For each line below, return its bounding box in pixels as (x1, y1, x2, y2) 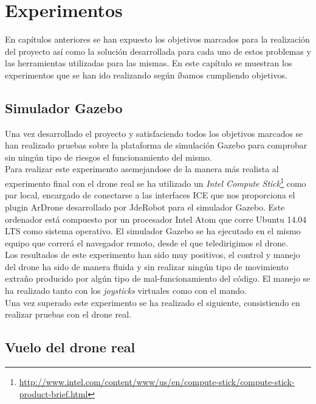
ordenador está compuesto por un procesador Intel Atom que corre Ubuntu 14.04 (5, 212, 307, 225)
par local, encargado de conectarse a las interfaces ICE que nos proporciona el (5, 189, 295, 201)
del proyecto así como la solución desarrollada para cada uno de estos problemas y (5, 44, 311, 57)
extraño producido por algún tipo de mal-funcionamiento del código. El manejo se (5, 272, 311, 285)
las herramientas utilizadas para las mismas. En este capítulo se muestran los (5, 57, 292, 69)
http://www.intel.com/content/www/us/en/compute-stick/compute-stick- (19, 375, 295, 388)
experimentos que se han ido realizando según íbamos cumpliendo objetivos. (5, 68, 287, 81)
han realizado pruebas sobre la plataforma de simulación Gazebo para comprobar (5, 139, 307, 151)
